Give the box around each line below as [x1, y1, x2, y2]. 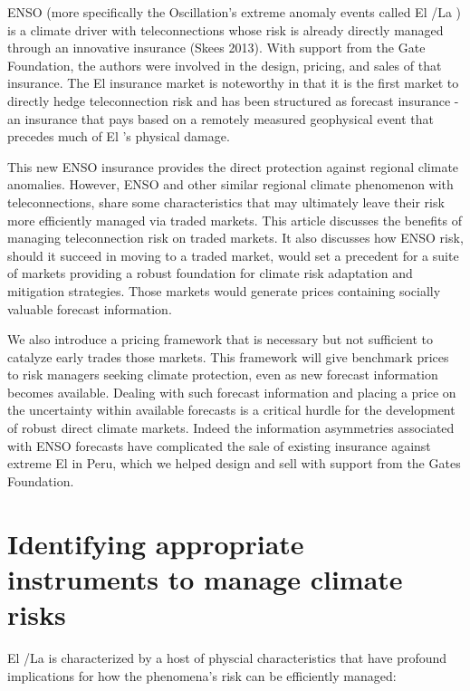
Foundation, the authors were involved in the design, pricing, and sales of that [7, 55, 442, 74]
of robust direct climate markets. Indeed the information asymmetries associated [7, 418, 455, 437]
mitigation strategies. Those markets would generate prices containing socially [7, 281, 441, 300]
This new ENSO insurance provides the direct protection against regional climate [7, 157, 459, 176]
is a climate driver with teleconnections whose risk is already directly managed [7, 20, 444, 39]
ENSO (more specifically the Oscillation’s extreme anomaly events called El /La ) [7, 3, 462, 21]
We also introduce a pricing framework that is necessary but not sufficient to [7, 330, 433, 349]
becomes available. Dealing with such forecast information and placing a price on [7, 382, 456, 401]
